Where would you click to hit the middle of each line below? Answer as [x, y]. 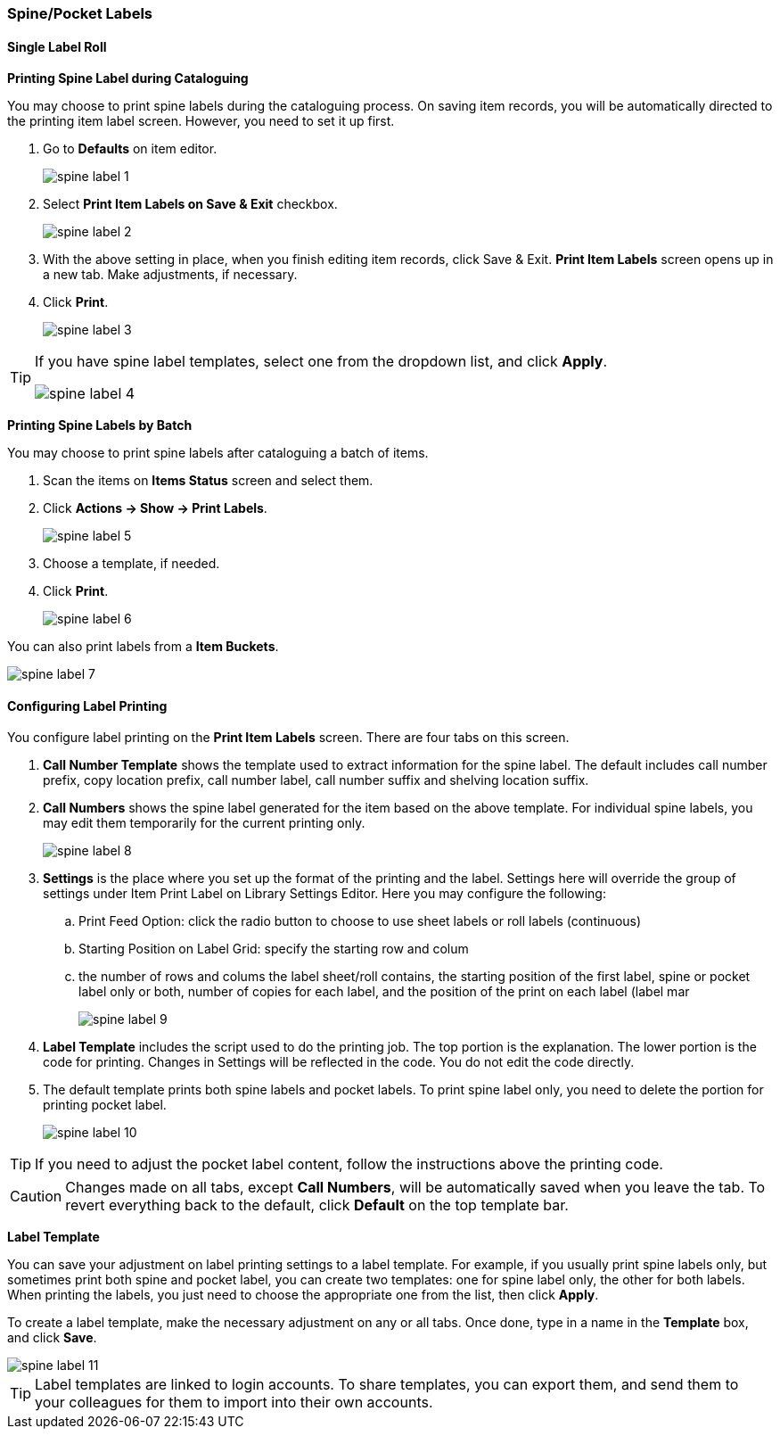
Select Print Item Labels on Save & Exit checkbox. [190, 204]
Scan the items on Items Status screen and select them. [208, 481]
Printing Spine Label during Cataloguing [128, 78]
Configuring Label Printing [87, 706]
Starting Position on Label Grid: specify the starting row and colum [274, 949]
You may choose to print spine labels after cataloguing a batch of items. [218, 453]
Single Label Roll [57, 46]
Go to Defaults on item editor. [130, 149]
